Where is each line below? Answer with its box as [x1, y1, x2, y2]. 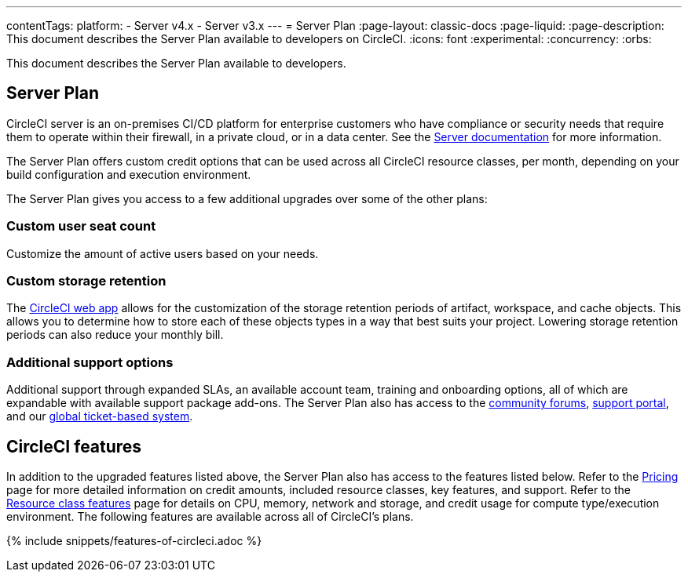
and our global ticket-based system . [6, 409, 193, 424]
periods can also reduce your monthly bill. [6, 328, 224, 342]
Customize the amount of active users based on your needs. [6, 246, 319, 260]
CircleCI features [6, 436, 142, 456]
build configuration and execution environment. [6, 167, 251, 181]
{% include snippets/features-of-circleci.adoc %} [6, 533, 262, 547]
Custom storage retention [6, 272, 167, 289]
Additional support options [6, 354, 174, 370]
